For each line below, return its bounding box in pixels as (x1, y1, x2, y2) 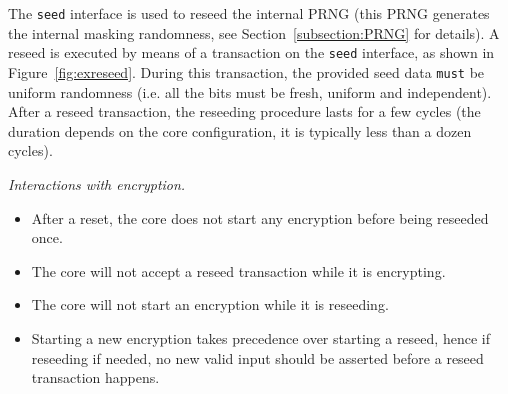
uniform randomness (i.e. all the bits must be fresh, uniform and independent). (8, 81, 492, 102)
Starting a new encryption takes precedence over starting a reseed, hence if (31, 327, 490, 348)
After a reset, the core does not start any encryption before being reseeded (31, 207, 489, 228)
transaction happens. (31, 367, 160, 388)
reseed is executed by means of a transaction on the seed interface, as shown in (8, 42, 495, 63)
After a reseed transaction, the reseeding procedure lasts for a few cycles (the (8, 101, 481, 122)
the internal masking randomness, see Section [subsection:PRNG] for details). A (8, 22, 500, 43)
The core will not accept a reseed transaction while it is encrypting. (31, 260, 446, 281)
